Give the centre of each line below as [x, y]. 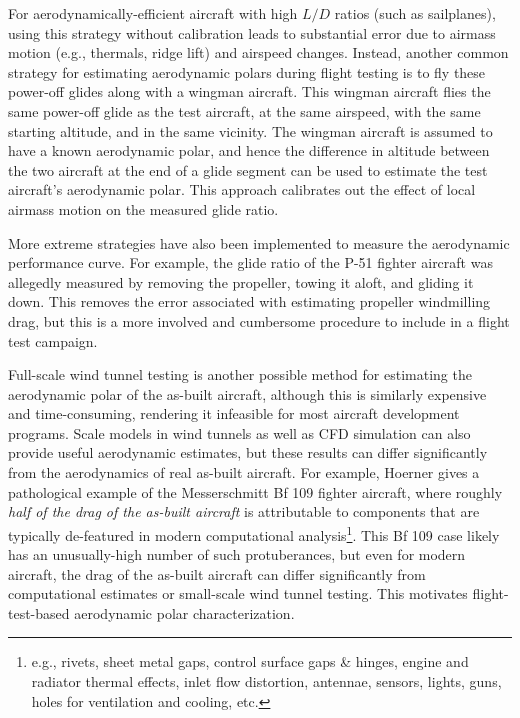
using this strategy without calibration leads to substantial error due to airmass [252, 32]
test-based [39, 612]
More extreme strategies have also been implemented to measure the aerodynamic [259, 242]
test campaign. [53, 340]
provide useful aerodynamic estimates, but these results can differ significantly [248, 452]
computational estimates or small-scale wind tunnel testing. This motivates [238, 593]
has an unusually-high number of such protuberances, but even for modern [237, 554]
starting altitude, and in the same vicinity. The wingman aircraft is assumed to [250, 130]
